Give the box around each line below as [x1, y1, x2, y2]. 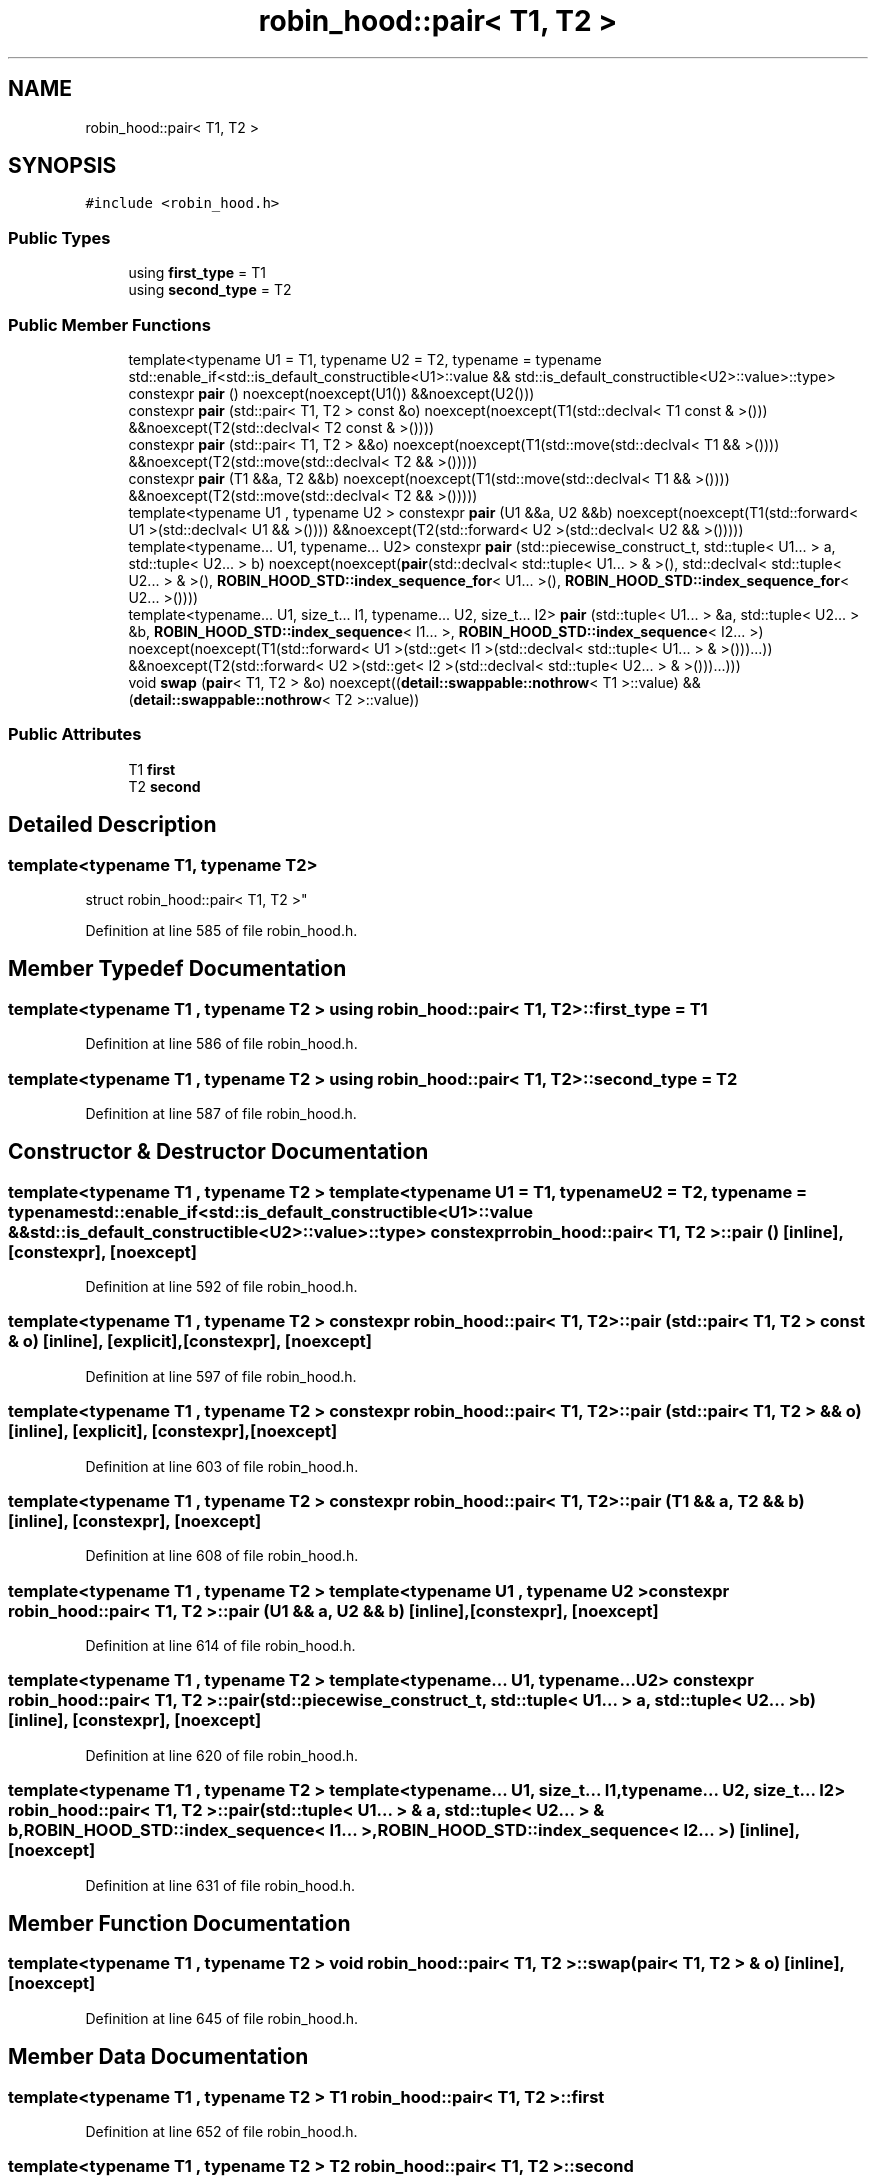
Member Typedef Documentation [8, 956, 347, 982]
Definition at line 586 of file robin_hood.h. [85, 1035, 358, 1053]
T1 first [128, 760, 176, 778]
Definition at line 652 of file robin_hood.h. [85, 2123, 358, 2141]
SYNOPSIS [8, 153, 117, 179]
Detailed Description [8, 812, 217, 838]
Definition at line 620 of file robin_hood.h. [85, 1746, 359, 1764]
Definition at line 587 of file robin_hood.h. [85, 1104, 357, 1122]
